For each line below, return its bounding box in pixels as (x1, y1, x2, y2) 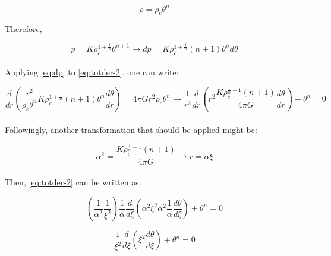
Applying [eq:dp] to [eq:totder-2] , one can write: (5, 66, 179, 78)
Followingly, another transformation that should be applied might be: (5, 123, 257, 135)
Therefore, (5, 23, 42, 35)
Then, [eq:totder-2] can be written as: (5, 175, 141, 188)
